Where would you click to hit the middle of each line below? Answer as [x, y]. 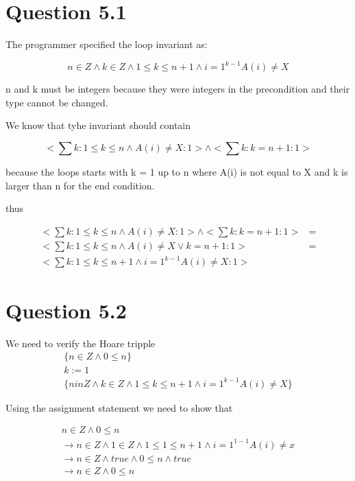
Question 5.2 [66, 310]
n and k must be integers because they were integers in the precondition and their [178, 89]
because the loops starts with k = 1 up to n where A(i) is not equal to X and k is [177, 172]
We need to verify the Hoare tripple [81, 343]
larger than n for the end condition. [80, 185]
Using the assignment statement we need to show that [119, 407]
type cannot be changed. [57, 102]
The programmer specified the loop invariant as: [107, 44]
